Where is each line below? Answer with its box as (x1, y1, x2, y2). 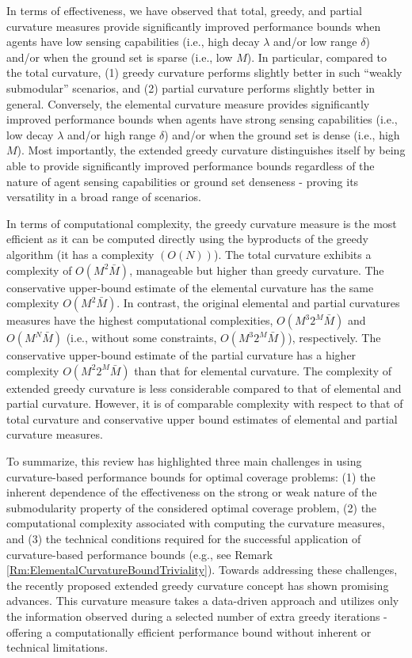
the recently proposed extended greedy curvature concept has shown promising (6, 576, 389, 593)
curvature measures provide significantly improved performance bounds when (6, 17, 381, 34)
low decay (6, 126, 54, 143)
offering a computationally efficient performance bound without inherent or (6, 623, 372, 640)
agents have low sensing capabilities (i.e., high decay (6, 33, 260, 50)
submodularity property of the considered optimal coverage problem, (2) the (6, 499, 377, 515)
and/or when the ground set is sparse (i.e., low (6, 48, 233, 65)
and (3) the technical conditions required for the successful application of (6, 531, 361, 547)
